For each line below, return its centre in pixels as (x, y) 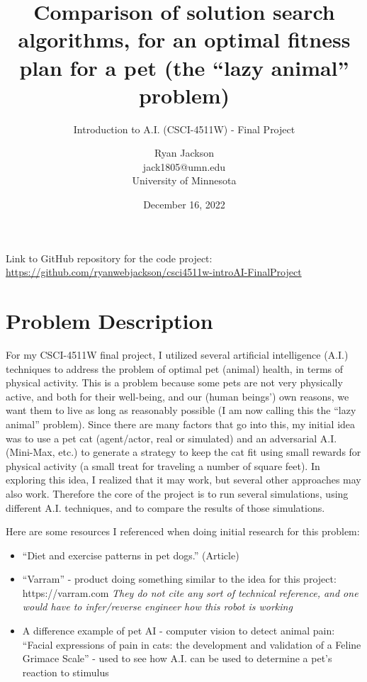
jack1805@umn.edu (184, 166)
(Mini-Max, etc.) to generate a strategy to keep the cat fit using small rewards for (183, 452)
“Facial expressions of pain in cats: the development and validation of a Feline (192, 644)
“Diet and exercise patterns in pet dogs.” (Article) (131, 555)
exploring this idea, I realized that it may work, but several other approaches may (183, 480)
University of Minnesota (184, 180)
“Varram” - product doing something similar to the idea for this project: (179, 579)
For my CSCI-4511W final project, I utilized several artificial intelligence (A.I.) (177, 354)
